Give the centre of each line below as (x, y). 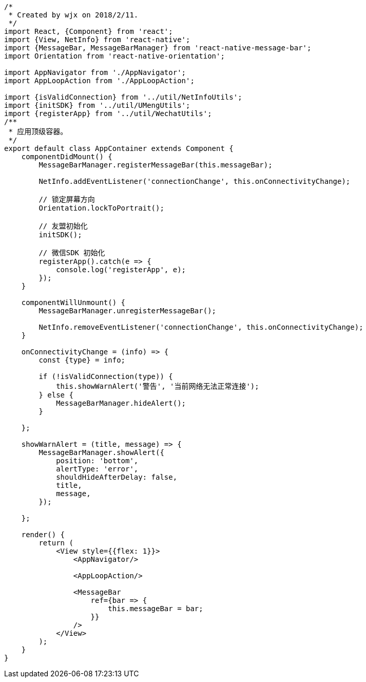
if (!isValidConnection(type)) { (106, 376)
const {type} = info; (82, 360)
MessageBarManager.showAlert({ (101, 452)
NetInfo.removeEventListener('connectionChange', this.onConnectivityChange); (201, 327)
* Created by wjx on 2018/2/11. (73, 15)
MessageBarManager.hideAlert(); (121, 403)
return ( (56, 543)
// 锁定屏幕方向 (67, 199)
